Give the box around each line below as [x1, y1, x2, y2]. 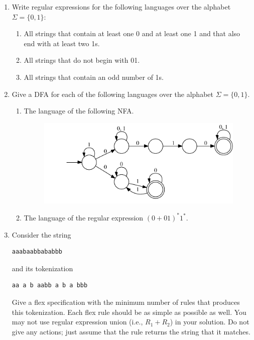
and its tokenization [12, 263, 73, 273]
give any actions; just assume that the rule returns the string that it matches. [12, 326, 250, 336]
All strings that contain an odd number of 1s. [24, 71, 164, 82]
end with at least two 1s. [24, 38, 100, 48]
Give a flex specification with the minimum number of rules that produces [12, 296, 240, 307]
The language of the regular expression [24, 212, 144, 222]
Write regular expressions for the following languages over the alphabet [12, 2, 231, 12]
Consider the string [12, 229, 71, 240]
